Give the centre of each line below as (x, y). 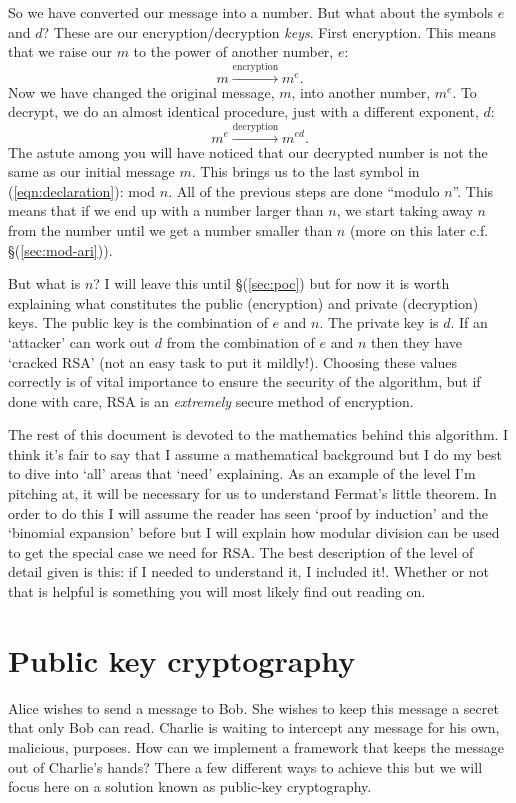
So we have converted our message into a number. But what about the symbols (251, 12)
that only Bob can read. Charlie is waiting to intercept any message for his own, (254, 727)
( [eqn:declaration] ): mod (82, 190)
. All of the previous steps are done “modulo (304, 190)
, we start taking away (404, 210)
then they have (417, 341)
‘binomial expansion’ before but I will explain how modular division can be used (254, 532)
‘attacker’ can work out (79, 341)
